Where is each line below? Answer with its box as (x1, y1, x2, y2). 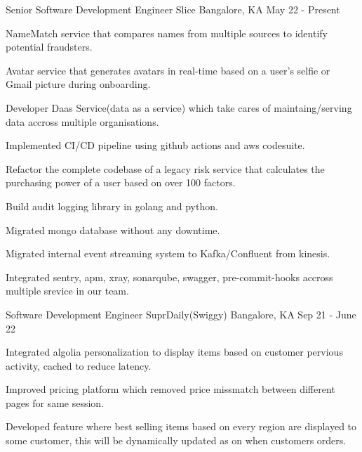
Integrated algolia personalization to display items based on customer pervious (6, 344, 343, 359)
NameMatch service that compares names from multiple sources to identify (6, 25, 328, 40)
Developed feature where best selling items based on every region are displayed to (6, 419, 357, 434)
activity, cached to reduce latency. (6, 358, 152, 373)
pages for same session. (6, 395, 104, 410)
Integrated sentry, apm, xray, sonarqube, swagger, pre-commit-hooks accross (6, 269, 333, 284)
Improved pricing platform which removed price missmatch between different (6, 382, 335, 396)
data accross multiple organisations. (6, 114, 159, 129)
